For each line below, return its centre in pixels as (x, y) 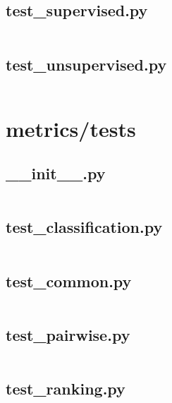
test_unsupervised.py (86, 64)
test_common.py (69, 281)
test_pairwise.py (68, 334)
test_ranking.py (66, 388)
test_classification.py (84, 227)
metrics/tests (71, 128)
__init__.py (56, 173)
